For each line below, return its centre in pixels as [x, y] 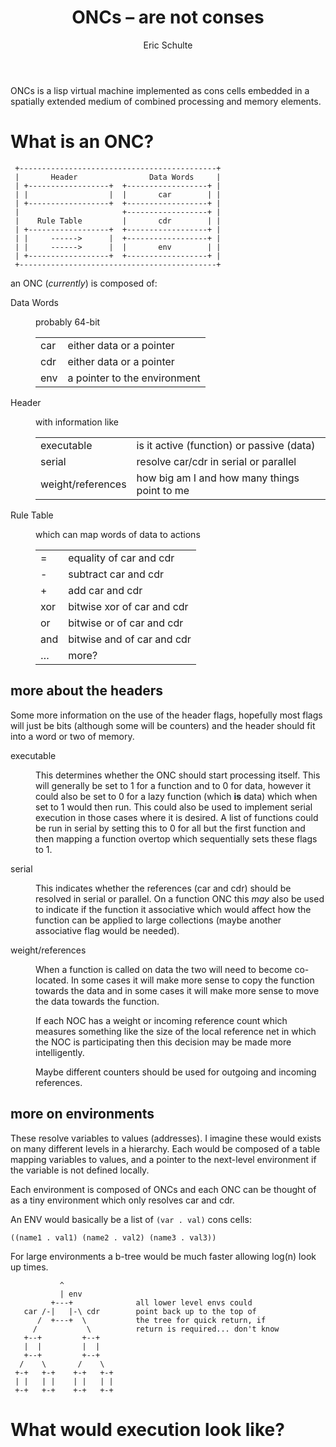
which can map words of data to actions [118, 534]
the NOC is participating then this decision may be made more [163, 1042]
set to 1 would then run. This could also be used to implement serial [174, 807]
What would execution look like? [147, 1429]
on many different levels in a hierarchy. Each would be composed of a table [165, 1148]
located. [52, 980]
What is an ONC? [82, 142]
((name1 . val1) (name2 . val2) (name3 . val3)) [113, 1237]
